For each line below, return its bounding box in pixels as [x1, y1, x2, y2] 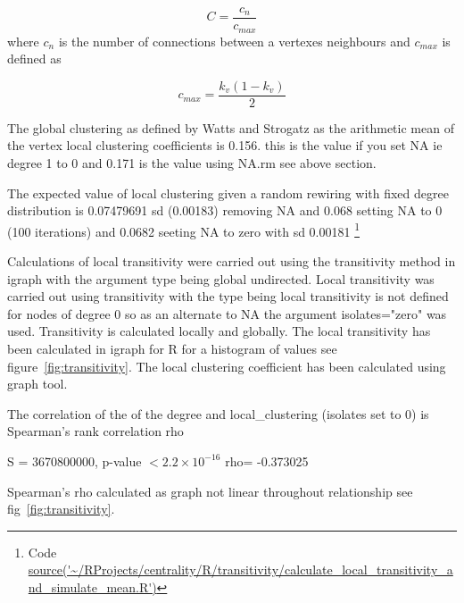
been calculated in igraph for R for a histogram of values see [7, 339, 337, 357]
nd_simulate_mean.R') [28, 577, 157, 596]
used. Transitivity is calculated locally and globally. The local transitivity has [7, 322, 431, 340]
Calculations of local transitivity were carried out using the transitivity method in [7, 251, 456, 270]
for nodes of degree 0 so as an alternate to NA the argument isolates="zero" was [7, 304, 447, 322]
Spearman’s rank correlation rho [7, 422, 184, 440]
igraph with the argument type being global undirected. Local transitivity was [7, 269, 435, 288]
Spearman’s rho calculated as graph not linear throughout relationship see [7, 482, 413, 500]
